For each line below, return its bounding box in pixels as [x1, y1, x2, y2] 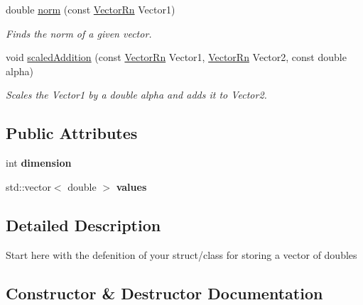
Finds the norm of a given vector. [6, 26, 152, 40]
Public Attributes [6, 122, 138, 144]
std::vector [6, 179, 51, 194]
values [116, 179, 147, 194]
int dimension [6, 155, 72, 170]
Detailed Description [6, 213, 161, 235]
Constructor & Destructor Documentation [6, 282, 323, 304]
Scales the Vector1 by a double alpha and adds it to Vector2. [6, 87, 267, 102]
